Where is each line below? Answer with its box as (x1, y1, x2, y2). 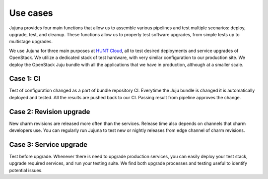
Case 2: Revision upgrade (9, 107, 90, 116)
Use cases (9, 7, 53, 18)
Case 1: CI (9, 74, 41, 83)
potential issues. (9, 167, 43, 173)
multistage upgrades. (9, 39, 53, 45)
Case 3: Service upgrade (9, 140, 88, 149)
